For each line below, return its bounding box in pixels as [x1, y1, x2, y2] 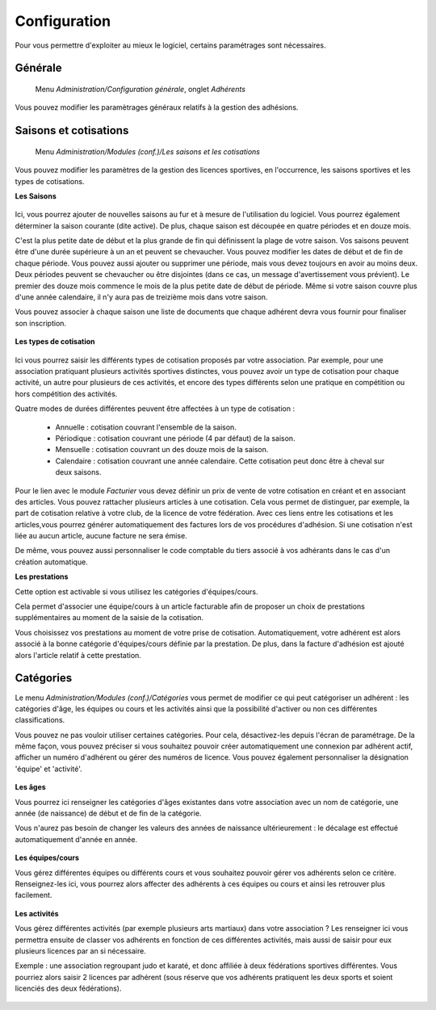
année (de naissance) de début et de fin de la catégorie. [15, 808, 202, 819]
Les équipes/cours [15, 853, 80, 863]
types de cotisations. [15, 176, 85, 186]
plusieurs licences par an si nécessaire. [15, 945, 147, 956]
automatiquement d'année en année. [15, 834, 137, 844]
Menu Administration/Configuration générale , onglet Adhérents [35, 84, 246, 94]
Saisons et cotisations [15, 124, 129, 137]
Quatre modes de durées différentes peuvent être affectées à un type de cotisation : [15, 404, 295, 413]
